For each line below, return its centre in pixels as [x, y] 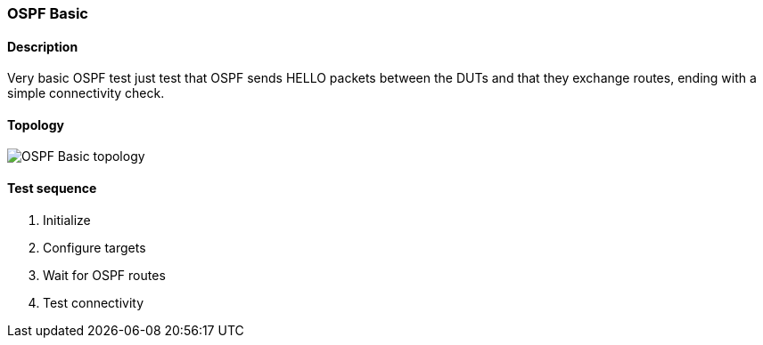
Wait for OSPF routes [104, 275]
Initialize [67, 220]
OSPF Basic [48, 13]
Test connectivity [94, 302]
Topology [36, 124]
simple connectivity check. [86, 93]
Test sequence [52, 189]
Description [43, 46]
